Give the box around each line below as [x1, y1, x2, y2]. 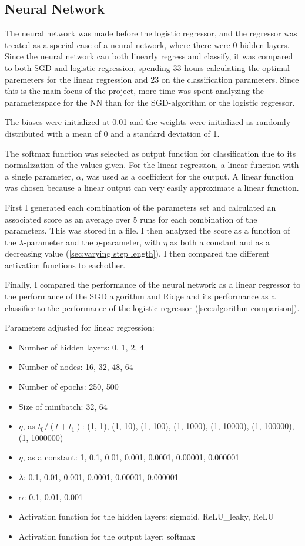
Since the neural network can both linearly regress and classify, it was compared [5, 50, 293, 62]
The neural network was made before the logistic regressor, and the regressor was [5, 27, 297, 39]
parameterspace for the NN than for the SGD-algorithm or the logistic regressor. [5, 96, 295, 108]
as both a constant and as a [170, 235, 270, 248]
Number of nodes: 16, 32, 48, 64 [18, 360, 133, 373]
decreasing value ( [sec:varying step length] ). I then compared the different [5, 247, 270, 259]
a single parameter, [5, 170, 73, 182]
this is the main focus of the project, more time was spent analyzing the [5, 85, 264, 97]
